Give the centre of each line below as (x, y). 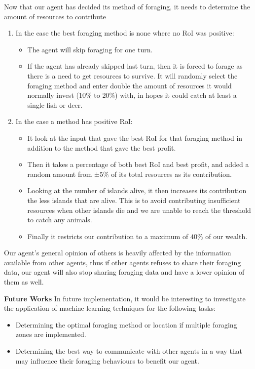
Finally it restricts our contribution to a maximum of (108, 236)
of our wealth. (226, 236)
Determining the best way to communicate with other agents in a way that (129, 351)
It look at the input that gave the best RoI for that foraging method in (135, 138)
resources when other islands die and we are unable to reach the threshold (139, 210)
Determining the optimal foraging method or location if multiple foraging (126, 324)
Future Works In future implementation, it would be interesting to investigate (125, 298)
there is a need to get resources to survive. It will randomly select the (132, 75)
